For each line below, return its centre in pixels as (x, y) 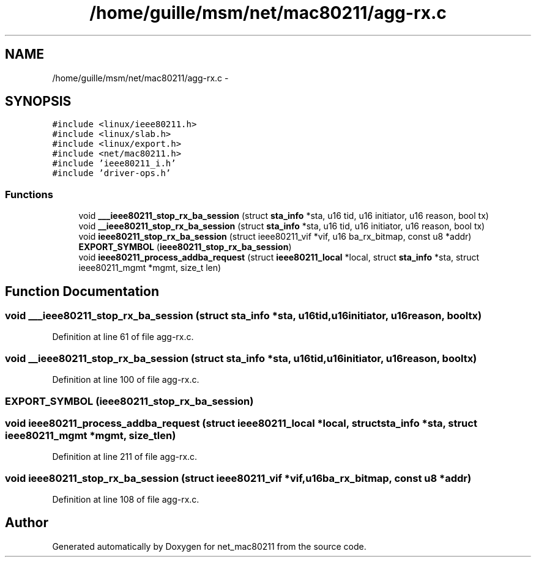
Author (27, 523)
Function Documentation (82, 291)
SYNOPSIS (38, 102)
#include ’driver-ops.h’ (112, 173)
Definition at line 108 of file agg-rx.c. (126, 500)
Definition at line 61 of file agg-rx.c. (123, 337)
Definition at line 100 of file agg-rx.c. (126, 380)
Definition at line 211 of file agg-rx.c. (125, 457)
